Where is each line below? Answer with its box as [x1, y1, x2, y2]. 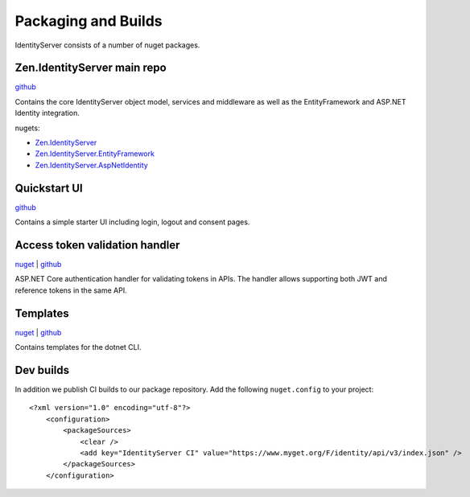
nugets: [14, 123, 40, 133]
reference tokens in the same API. [14, 285, 128, 295]
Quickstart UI [14, 181, 84, 195]
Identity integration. [14, 109, 80, 118]
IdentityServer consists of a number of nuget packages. [14, 40, 200, 50]
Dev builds [14, 363, 70, 377]
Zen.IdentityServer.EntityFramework [35, 149, 155, 158]
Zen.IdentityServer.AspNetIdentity [35, 160, 148, 170]
